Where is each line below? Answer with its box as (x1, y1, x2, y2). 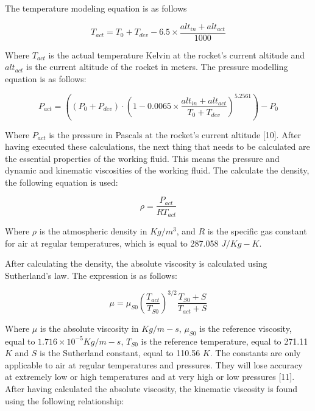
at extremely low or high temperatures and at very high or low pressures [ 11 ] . (5, 370, 295, 383)
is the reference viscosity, (199, 321, 292, 334)
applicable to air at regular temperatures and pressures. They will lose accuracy (5, 358, 303, 371)
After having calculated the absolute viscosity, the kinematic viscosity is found (5, 382, 298, 395)
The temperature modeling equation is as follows (5, 2, 187, 14)
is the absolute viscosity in (40, 321, 139, 334)
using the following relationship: (5, 394, 124, 407)
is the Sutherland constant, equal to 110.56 (40, 346, 200, 359)
